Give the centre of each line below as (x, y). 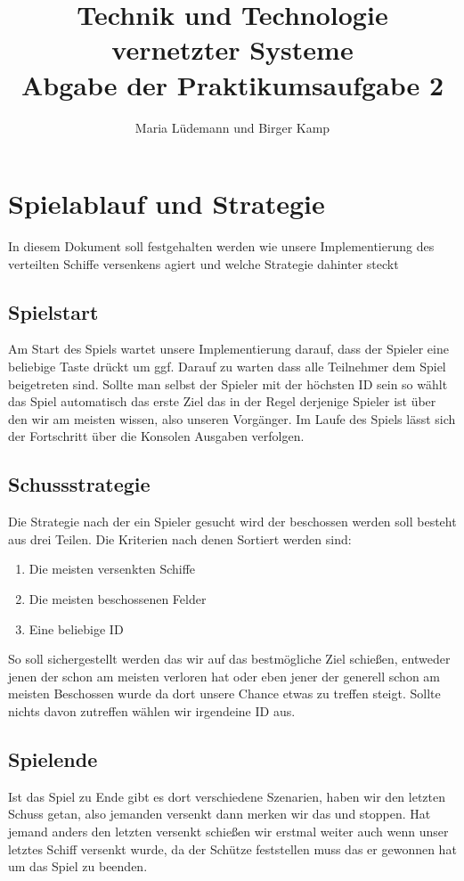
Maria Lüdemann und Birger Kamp (232, 127)
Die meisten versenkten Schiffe (112, 569)
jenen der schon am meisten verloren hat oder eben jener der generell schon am (224, 676)
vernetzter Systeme (232, 49)
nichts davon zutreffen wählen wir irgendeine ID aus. (152, 710)
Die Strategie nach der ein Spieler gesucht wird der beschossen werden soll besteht (232, 522)
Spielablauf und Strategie (167, 204)
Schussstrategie (79, 484)
